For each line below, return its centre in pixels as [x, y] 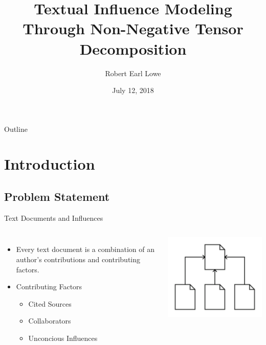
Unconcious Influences [63, 338]
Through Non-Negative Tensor [133, 28]
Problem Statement [57, 197]
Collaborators [50, 321]
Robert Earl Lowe [133, 73]
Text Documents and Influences [54, 217]
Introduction [50, 164]
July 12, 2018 [133, 90]
